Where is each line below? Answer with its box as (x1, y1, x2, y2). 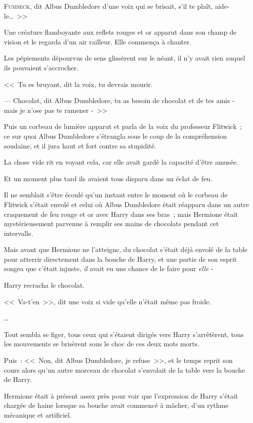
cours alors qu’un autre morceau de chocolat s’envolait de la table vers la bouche (4, 364, 245, 375)
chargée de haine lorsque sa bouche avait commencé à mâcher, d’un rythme (4, 400, 229, 410)
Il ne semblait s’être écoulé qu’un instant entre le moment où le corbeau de (4, 190, 228, 200)
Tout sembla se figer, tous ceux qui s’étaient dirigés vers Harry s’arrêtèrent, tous (4, 329, 244, 339)
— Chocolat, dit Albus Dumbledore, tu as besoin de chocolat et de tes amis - (4, 95, 235, 106)
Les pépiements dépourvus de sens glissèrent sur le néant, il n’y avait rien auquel (4, 53, 245, 63)
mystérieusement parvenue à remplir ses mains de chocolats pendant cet (4, 218, 219, 229)
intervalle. (4, 228, 33, 238)
